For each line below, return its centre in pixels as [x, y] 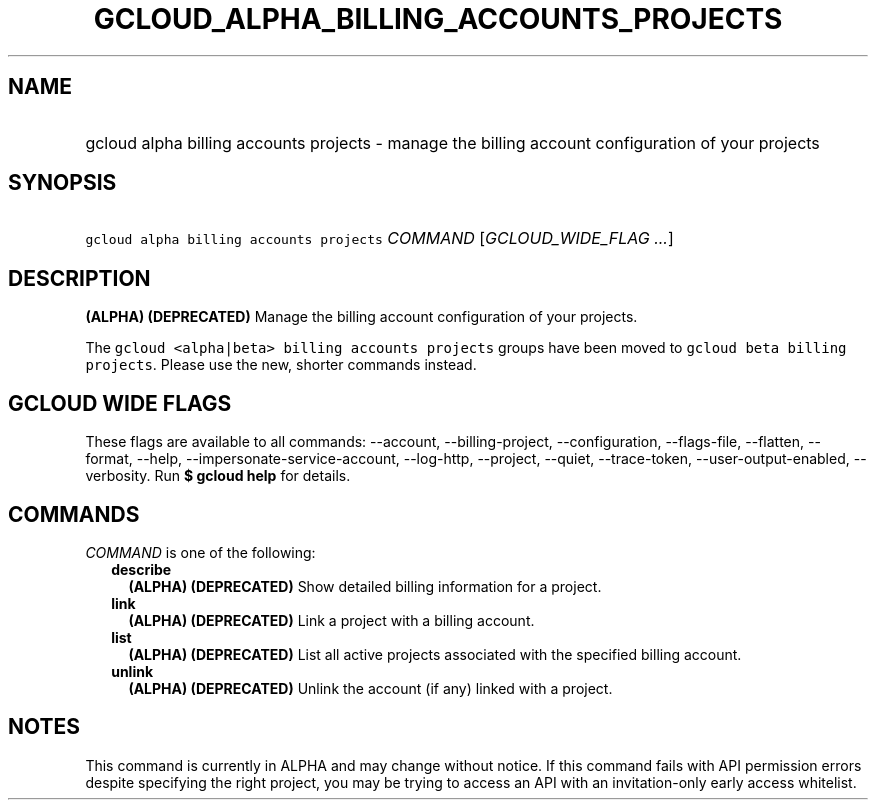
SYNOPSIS [62, 183]
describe [141, 569]
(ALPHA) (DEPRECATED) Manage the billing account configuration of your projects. [361, 317]
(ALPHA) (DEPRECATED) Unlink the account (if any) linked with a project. [370, 688]
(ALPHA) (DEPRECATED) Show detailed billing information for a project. [365, 586]
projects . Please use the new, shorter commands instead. [281, 365]
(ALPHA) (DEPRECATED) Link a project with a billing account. [331, 620]
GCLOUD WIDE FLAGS [120, 403]
